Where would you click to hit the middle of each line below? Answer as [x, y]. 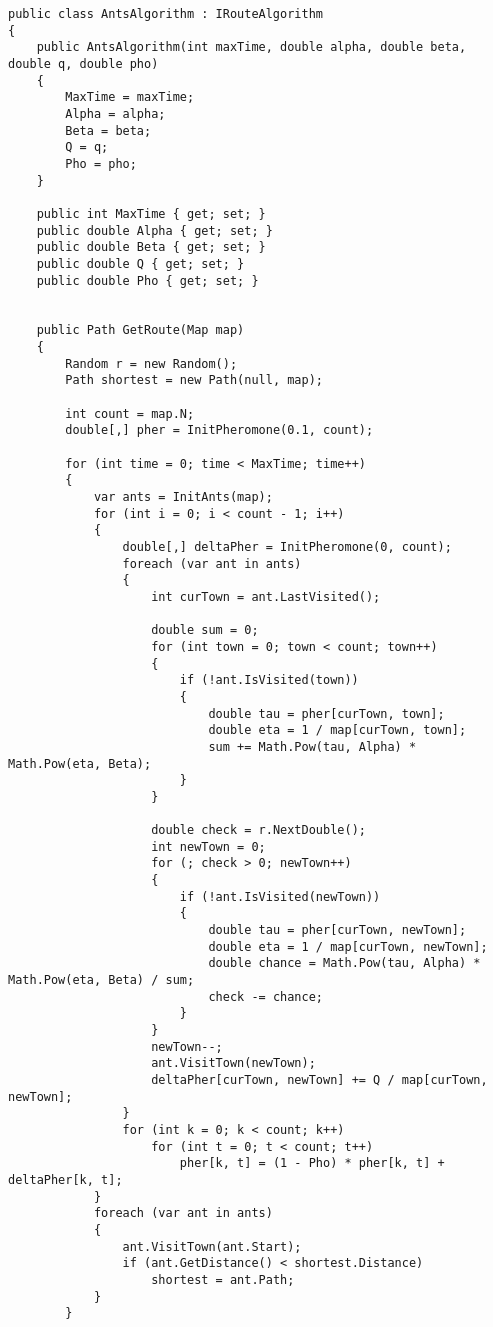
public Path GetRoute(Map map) [140, 330]
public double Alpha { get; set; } [154, 230]
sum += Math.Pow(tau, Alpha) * [312, 746]
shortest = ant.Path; [223, 1279]
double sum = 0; [205, 630]
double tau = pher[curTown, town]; [326, 713]
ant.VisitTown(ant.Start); [212, 1246]
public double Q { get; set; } [140, 263]
